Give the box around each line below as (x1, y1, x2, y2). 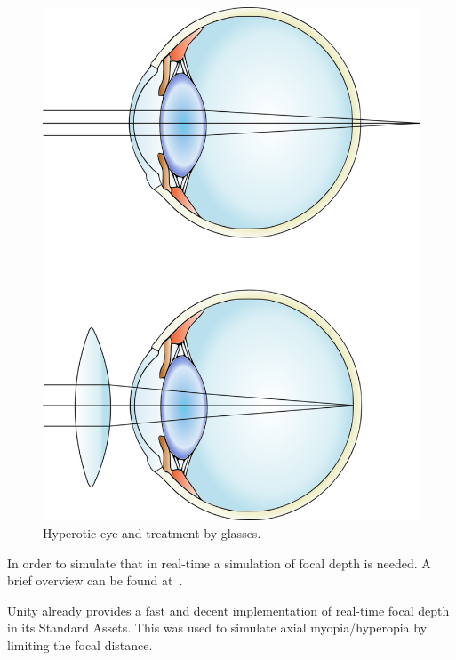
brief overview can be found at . (7, 571, 183, 590)
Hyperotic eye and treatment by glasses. (43, 523, 261, 542)
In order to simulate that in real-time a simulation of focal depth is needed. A (7, 553, 431, 572)
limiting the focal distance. (7, 635, 153, 654)
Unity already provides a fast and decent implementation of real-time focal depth (7, 600, 450, 619)
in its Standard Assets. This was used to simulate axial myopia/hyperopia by (7, 618, 428, 637)
